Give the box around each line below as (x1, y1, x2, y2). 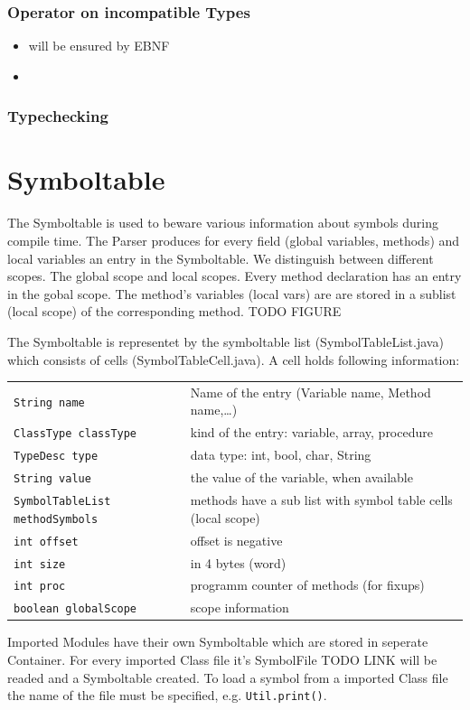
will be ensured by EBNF (28, 36, 170, 55)
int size (14, 557, 66, 571)
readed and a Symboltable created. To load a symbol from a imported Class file (7, 668, 448, 687)
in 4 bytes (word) (190, 553, 287, 572)
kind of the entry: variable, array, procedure (190, 423, 433, 442)
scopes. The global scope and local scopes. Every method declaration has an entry (7, 266, 462, 285)
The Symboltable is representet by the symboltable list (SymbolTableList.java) (7, 332, 444, 350)
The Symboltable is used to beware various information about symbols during (7, 213, 438, 232)
